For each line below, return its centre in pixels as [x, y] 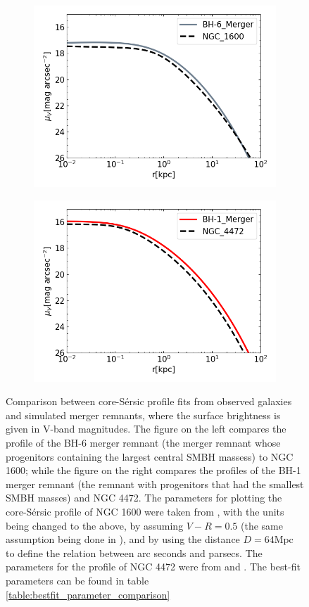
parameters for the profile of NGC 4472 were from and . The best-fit [153, 567]
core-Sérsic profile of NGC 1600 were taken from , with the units [145, 511]
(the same [261, 525]
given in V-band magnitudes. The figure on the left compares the [146, 429]
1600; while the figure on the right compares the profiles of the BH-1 [153, 470]
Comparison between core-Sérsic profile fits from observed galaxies [149, 401]
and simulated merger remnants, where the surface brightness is [143, 415]
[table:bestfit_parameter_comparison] [88, 594]
